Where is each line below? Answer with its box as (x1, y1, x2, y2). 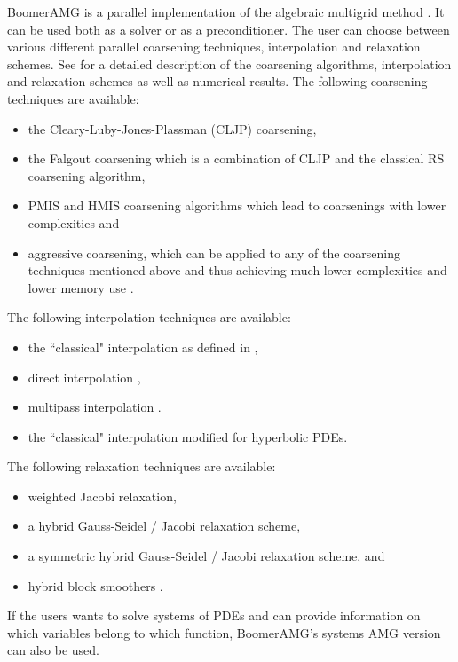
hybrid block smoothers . (28, 576, 163, 595)
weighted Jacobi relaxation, (28, 486, 177, 505)
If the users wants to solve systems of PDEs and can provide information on (7, 606, 421, 625)
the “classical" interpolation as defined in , (28, 337, 258, 356)
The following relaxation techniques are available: (7, 457, 276, 476)
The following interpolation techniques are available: (7, 308, 291, 327)
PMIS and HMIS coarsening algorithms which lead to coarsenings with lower (28, 196, 446, 215)
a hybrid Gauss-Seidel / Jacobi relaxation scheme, (28, 516, 301, 535)
